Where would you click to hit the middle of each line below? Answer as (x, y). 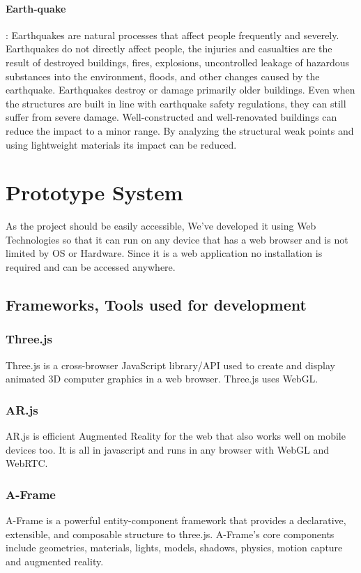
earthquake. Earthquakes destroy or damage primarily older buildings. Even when (180, 90)
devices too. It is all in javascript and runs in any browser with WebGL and (168, 449)
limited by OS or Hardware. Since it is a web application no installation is (164, 253)
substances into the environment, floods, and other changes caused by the (163, 76)
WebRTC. (27, 463)
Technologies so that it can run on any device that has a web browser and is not (177, 239)
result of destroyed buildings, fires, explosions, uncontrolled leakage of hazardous (178, 62)
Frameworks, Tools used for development (156, 305)
